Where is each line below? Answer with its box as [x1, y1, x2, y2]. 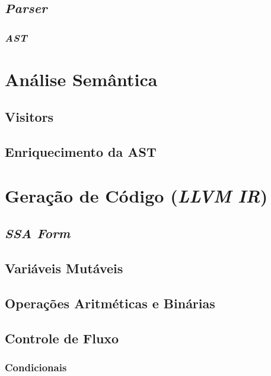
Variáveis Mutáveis [5, 259, 123, 277]
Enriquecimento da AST [5, 143, 157, 161]
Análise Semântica [5, 67, 158, 91]
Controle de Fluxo [5, 328, 119, 347]
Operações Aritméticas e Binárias [5, 293, 215, 312]
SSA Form [5, 224, 71, 242]
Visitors [5, 108, 54, 126]
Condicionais [5, 359, 67, 374]
